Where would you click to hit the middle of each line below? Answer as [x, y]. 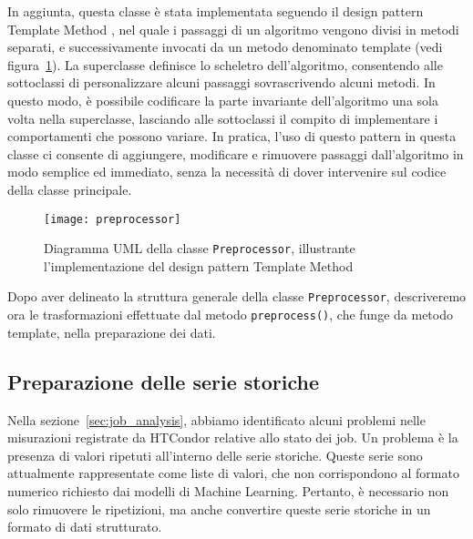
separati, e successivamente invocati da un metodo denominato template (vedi [225, 47]
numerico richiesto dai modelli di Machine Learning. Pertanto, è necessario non [228, 490]
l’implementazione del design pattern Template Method [199, 265]
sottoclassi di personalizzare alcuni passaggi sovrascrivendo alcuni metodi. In [221, 82]
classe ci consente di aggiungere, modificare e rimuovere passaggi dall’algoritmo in [236, 153]
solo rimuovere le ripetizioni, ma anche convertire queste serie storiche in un [219, 508]
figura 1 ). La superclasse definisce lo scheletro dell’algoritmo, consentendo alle [225, 64]
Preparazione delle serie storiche [163, 381]
